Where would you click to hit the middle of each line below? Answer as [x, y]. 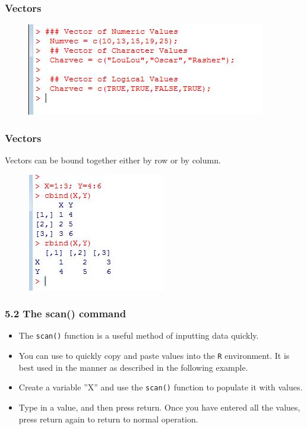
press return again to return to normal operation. [108, 419]
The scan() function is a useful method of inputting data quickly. [139, 335]
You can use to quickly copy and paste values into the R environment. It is [154, 356]
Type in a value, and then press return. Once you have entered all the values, [159, 407]
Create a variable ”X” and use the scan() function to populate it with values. [161, 387]
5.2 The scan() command [66, 313]
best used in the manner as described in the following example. [133, 367]
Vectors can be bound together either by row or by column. [113, 160]
